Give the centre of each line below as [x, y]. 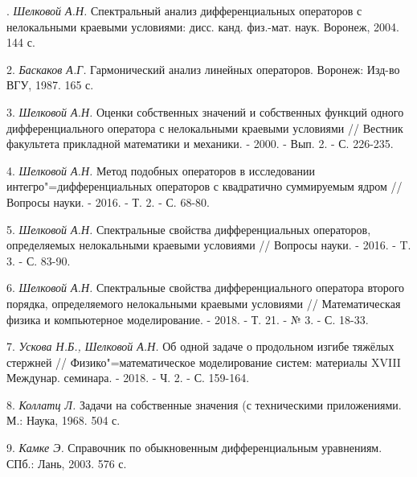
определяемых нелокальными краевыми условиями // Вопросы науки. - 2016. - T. [209, 245]
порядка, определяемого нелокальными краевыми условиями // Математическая [204, 303]
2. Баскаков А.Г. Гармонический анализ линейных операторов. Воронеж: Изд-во [203, 69]
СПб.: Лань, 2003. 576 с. [67, 463]
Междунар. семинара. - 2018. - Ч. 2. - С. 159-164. [128, 378]
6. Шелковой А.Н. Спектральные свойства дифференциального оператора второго [206, 288]
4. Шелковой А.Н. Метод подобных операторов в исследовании [161, 170]
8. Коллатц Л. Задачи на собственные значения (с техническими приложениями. [204, 404]
